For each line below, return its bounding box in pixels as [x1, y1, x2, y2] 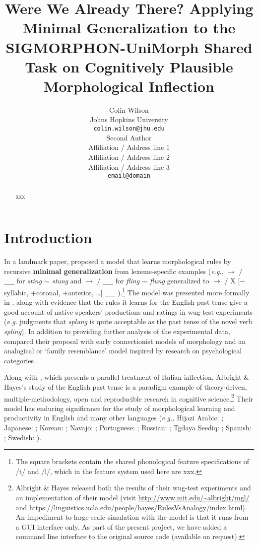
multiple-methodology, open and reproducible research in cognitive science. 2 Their [4, 392, 254, 404]
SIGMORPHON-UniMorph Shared [5, 37, 253, 57]
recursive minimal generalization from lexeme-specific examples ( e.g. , [4, 266, 224, 276]
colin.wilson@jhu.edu [93, 125, 165, 133]
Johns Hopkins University [90, 114, 168, 125]
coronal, [36, 287, 61, 297]
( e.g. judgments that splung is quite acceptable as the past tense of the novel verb [4, 316, 253, 327]
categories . [4, 355, 38, 365]
